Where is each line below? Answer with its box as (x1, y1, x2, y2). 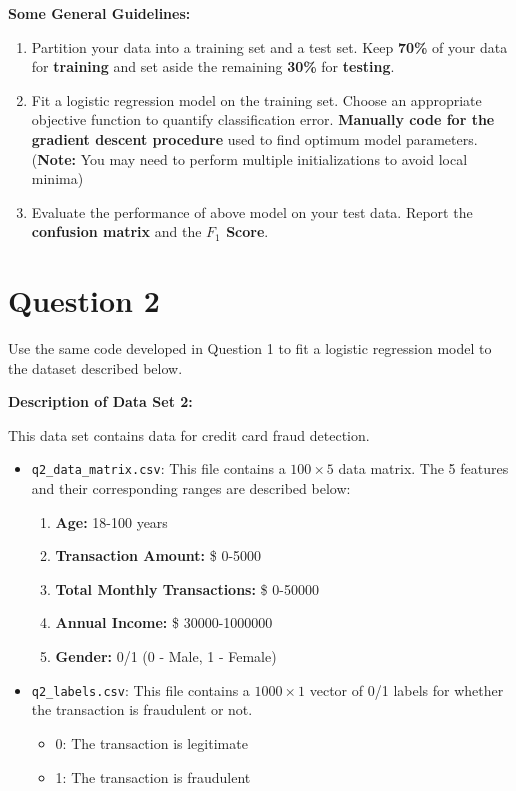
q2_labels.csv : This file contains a (31, 679, 250, 700)
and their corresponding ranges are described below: (31, 478, 351, 499)
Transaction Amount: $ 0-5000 (55, 545, 262, 566)
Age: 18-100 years (55, 511, 168, 532)
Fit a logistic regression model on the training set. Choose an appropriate (31, 89, 482, 110)
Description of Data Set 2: (8, 391, 193, 412)
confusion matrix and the (31, 221, 202, 242)
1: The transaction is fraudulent (55, 766, 251, 787)
